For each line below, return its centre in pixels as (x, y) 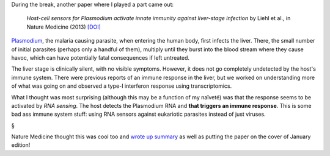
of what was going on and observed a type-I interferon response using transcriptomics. (122, 86)
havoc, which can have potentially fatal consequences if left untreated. (100, 57)
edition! (21, 145)
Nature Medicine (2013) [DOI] (64, 27)
